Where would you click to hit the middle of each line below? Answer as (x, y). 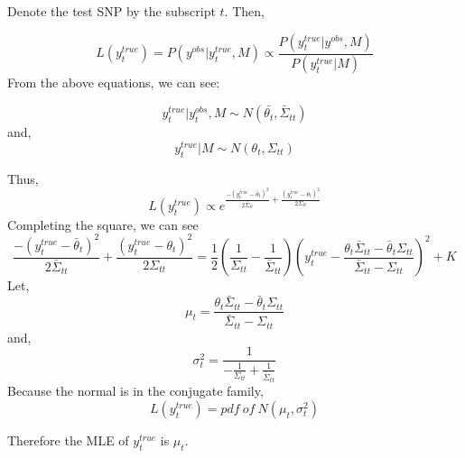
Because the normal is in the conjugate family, (135, 391)
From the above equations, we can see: (114, 82)
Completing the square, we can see (103, 224)
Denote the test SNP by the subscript (112, 11)
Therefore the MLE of (68, 440)
